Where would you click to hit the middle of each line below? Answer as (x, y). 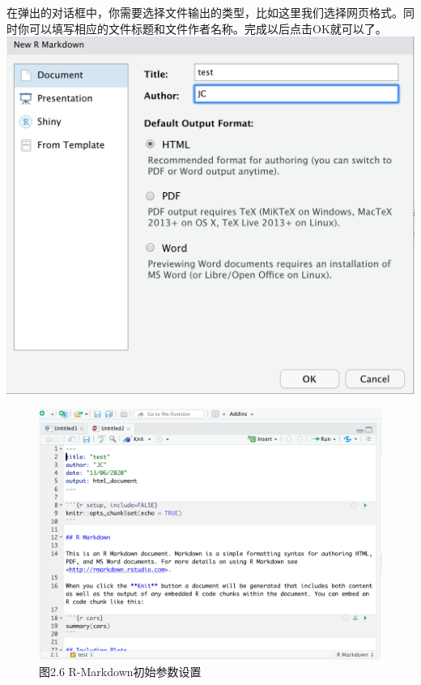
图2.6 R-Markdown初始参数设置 (120, 671)
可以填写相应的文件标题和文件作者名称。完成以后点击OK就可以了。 (208, 28)
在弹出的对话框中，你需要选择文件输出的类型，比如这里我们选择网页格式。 (205, 12)
